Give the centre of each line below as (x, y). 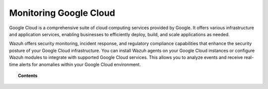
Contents (28, 75)
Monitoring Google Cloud (62, 13)
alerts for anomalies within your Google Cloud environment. (80, 64)
